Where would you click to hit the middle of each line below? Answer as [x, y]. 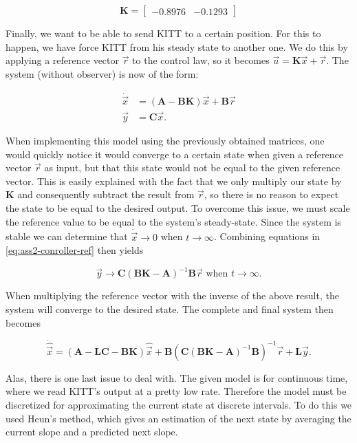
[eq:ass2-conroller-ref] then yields [75, 250]
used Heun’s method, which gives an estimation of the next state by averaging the [178, 418]
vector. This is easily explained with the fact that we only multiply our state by [174, 181]
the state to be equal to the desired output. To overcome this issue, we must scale [178, 208]
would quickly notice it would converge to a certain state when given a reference [174, 154]
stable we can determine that [67, 236]
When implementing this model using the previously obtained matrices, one [165, 141]
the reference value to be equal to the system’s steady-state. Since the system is [173, 221]
